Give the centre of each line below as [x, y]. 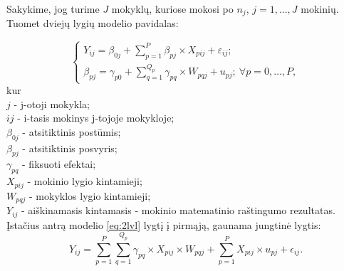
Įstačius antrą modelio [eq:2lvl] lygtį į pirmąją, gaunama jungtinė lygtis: [164, 224]
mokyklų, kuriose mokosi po [172, 9]
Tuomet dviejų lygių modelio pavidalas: [93, 23]
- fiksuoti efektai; [59, 164]
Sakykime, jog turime [53, 9]
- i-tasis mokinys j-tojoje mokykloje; [96, 118]
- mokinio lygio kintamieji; [85, 181]
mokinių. [320, 9]
